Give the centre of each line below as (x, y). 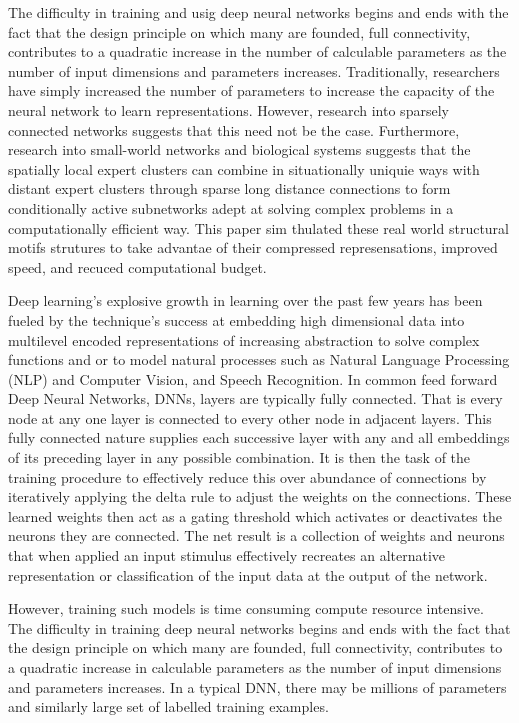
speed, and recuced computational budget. (137, 266)
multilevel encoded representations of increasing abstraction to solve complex (244, 339)
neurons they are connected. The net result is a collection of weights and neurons (256, 535)
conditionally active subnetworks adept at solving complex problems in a (231, 207)
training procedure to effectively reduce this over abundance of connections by (247, 476)
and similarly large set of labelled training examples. (168, 706)
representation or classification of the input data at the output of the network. (248, 574)
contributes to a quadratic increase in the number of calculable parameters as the (257, 51)
